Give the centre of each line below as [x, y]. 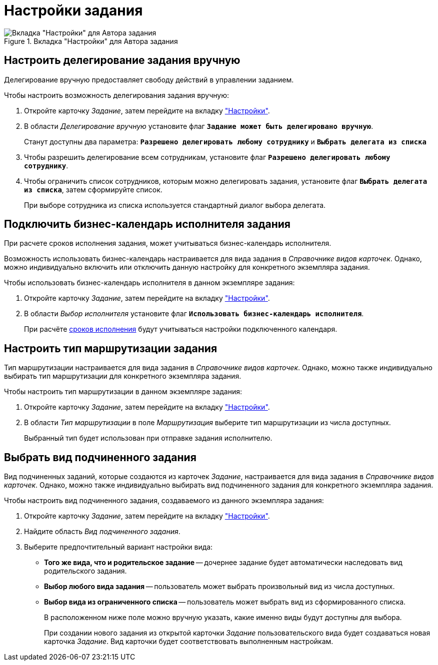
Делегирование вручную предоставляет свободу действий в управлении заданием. [149, 79]
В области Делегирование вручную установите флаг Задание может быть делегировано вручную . [199, 126]
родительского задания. [85, 571]
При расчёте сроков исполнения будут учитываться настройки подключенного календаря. [181, 329]
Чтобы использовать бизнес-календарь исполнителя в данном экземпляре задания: [149, 283]
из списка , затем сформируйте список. [93, 189]
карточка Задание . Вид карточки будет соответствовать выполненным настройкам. [189, 642]
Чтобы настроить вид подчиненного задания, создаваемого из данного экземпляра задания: [164, 501]
